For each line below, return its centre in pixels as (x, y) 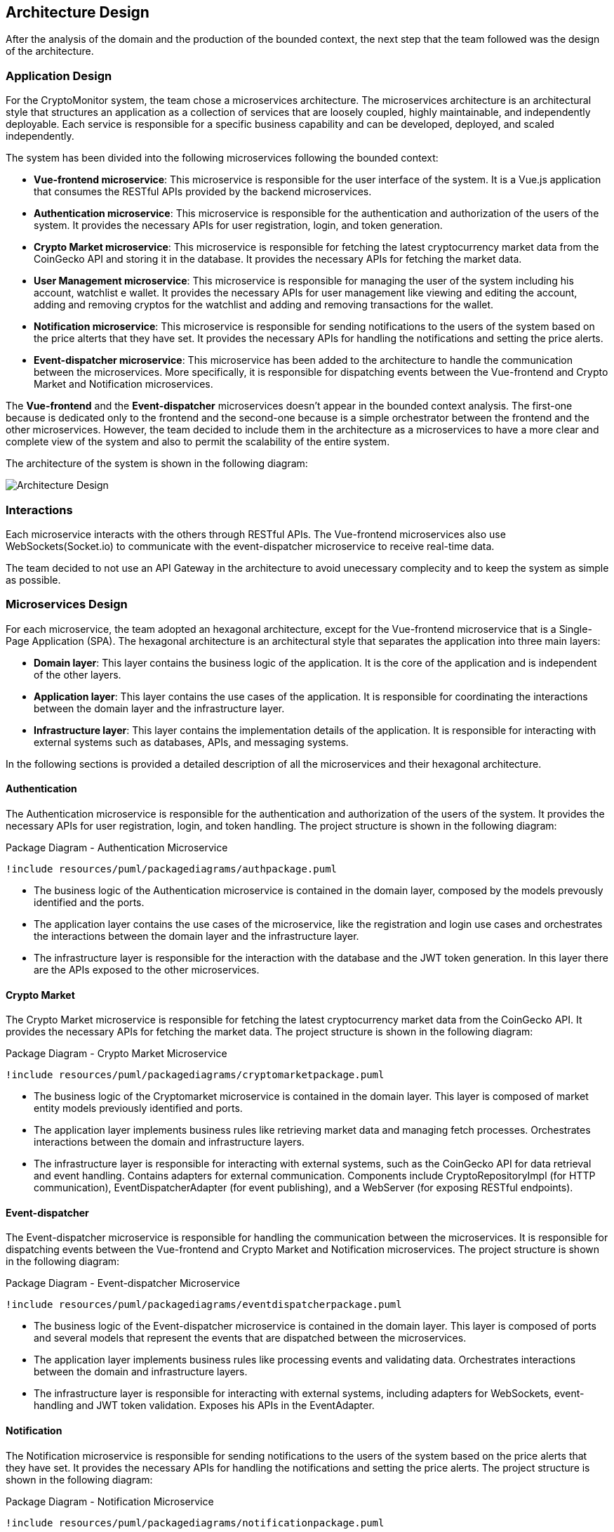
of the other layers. (78, 674)
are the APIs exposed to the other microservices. (147, 969)
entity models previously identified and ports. (138, 1108)
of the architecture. (50, 51)
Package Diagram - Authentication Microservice (117, 847)
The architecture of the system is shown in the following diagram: (157, 464)
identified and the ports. (89, 902)
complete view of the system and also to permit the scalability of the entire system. (198, 442)
